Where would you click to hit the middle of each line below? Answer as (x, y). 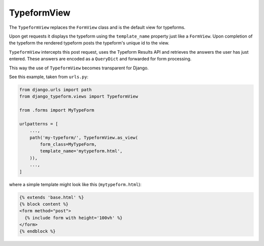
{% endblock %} (37, 231)
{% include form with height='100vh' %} (74, 218)
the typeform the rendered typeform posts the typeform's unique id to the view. (89, 43)
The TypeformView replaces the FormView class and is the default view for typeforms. (97, 27)
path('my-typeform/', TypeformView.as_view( (84, 137)
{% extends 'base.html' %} (52, 197)
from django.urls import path (55, 90)
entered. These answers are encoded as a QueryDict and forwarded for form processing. (100, 59)
